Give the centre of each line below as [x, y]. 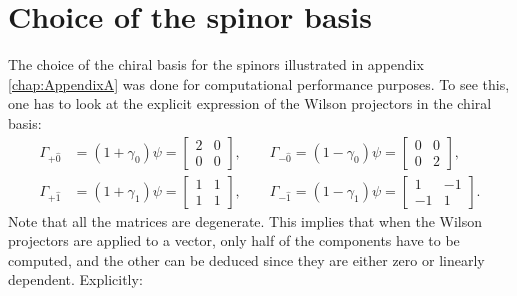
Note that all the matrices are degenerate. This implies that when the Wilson [245, 220]
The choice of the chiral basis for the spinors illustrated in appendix [216, 64]
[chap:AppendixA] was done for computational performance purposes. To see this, [259, 83]
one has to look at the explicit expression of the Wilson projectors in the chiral [250, 103]
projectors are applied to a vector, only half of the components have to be [234, 240]
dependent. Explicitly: [75, 279]
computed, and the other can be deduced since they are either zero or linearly [246, 259]
